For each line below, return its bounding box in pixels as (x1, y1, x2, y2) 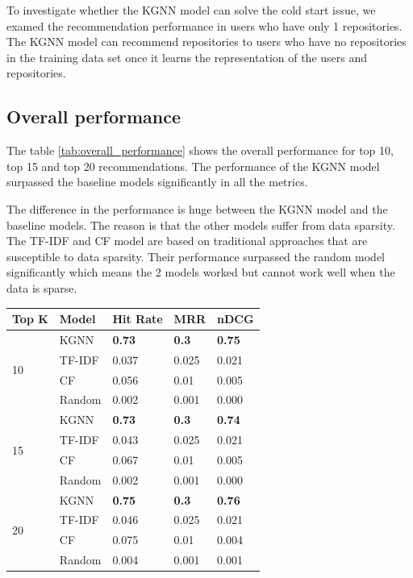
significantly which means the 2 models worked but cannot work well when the (6, 264, 395, 281)
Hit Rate (112, 310, 163, 327)
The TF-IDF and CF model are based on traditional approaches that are (6, 232, 368, 249)
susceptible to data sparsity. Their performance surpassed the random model (6, 247, 385, 264)
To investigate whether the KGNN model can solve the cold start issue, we (6, 2, 376, 18)
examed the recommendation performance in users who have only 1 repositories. (6, 17, 403, 34)
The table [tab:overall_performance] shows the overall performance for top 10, (6, 142, 394, 159)
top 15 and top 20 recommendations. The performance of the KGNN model (6, 157, 380, 174)
